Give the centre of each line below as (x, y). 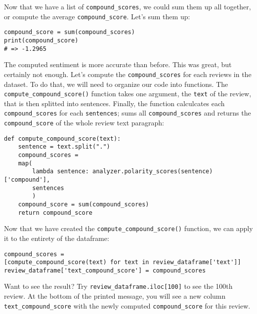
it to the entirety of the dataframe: (57, 238)
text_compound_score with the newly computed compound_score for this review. (127, 305)
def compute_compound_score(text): (63, 138)
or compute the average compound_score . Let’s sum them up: (97, 16)
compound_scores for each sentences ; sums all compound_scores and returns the (128, 113)
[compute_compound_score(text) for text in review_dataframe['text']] (123, 262)
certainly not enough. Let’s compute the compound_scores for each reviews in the (128, 74)
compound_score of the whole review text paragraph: (84, 123)
